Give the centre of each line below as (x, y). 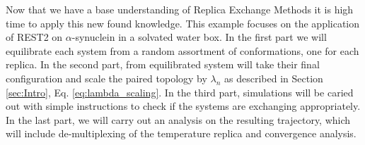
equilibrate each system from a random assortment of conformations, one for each (182, 50)
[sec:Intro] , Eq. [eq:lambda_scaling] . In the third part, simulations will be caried (180, 92)
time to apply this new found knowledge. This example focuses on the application (183, 23)
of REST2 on (34, 37)
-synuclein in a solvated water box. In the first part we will (199, 37)
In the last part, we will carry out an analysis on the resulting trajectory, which (178, 119)
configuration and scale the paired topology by (106, 78)
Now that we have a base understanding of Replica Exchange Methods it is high (180, 9)
